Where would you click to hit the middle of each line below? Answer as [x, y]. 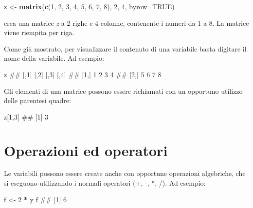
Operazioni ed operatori [86, 150]
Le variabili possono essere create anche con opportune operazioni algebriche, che [125, 173]
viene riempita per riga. [39, 32]
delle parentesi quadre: [37, 100]
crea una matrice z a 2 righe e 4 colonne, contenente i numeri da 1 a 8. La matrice [126, 23]
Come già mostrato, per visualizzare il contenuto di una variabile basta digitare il [125, 48]
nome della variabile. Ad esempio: [54, 58]
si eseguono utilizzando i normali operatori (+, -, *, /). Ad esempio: [105, 183]
